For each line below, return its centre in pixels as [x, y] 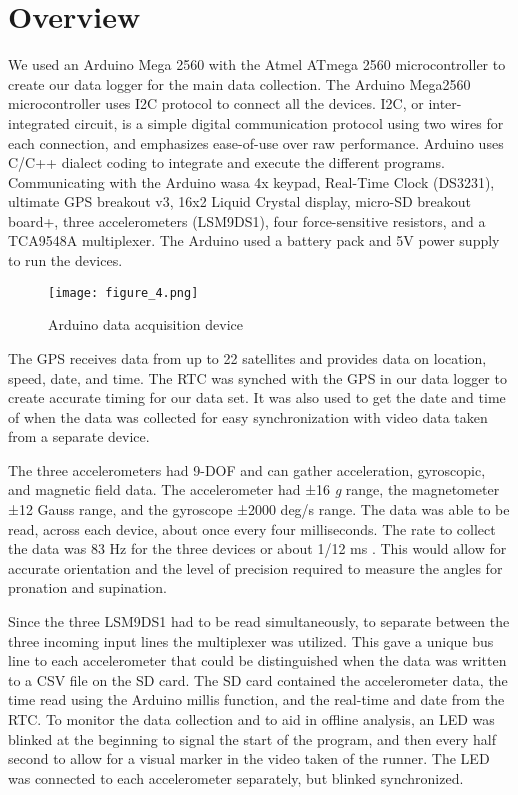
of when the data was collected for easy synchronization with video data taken [248, 416]
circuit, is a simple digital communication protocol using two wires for [289, 122]
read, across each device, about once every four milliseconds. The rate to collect [252, 528]
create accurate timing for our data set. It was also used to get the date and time [257, 397]
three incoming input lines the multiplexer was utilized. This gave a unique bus [251, 640]
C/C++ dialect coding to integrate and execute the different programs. [226, 162]
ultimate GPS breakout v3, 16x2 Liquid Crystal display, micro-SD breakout [240, 201]
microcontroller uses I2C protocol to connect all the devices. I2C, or [216, 103]
